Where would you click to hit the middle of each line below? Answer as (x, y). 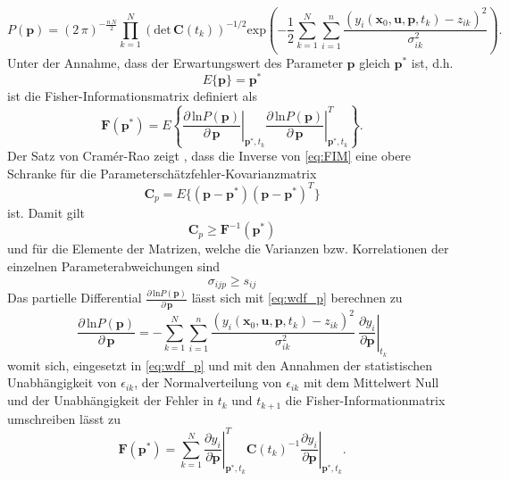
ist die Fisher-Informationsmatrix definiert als (132, 95)
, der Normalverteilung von (208, 382)
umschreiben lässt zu (64, 418)
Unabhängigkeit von (62, 382)
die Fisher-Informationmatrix (365, 400)
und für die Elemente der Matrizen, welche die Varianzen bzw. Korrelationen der (228, 249)
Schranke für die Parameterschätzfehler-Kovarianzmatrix (162, 173)
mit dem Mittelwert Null (371, 382)
